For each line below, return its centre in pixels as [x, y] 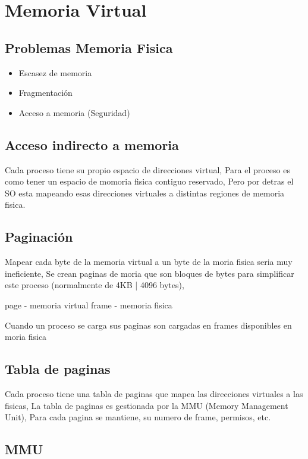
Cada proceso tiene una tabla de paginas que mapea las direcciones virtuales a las [154, 393]
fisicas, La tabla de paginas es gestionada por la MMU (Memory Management [147, 405]
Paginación [39, 237]
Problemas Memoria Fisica [89, 47]
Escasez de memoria [55, 72]
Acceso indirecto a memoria [92, 144]
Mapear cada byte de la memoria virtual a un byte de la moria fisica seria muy [149, 262]
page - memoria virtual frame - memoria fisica [89, 305]
